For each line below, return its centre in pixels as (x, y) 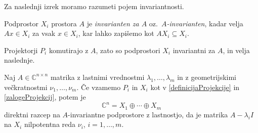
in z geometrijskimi (207, 77)
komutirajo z (69, 50)
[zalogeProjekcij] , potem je (45, 97)
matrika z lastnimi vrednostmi (97, 77)
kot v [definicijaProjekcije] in (195, 87)
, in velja (236, 50)
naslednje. (19, 60)
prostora (64, 23)
